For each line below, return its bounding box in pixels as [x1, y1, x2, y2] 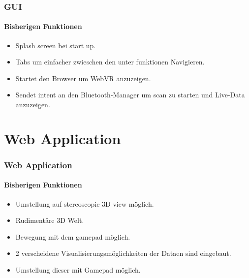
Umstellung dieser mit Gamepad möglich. [15, 265, 141, 275]
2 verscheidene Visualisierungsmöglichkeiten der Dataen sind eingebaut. [15, 248, 231, 258]
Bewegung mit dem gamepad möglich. [15, 231, 130, 242]
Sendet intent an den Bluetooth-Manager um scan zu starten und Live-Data [15, 90, 245, 100]
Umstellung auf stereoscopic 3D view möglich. [15, 198, 154, 209]
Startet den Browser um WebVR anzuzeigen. [15, 73, 151, 83]
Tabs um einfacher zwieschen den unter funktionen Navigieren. [15, 57, 205, 67]
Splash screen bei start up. [15, 40, 96, 50]
